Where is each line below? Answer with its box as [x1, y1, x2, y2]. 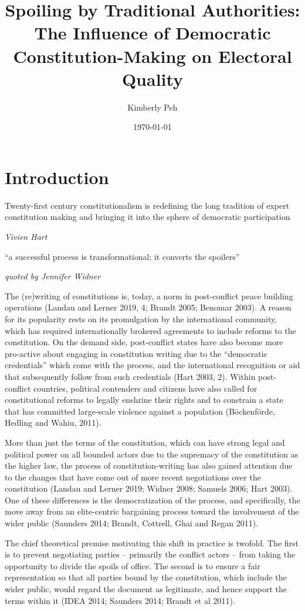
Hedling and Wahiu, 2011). [5, 416, 101, 429]
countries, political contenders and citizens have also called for [33, 382, 257, 394]
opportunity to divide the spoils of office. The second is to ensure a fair [5, 559, 260, 572]
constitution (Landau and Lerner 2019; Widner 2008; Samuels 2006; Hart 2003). [5, 482, 293, 495]
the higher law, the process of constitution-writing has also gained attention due [5, 459, 293, 472]
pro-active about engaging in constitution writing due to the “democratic [5, 347, 267, 359]
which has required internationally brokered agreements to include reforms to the [5, 324, 296, 336]
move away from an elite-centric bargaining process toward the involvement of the [5, 505, 299, 517]
